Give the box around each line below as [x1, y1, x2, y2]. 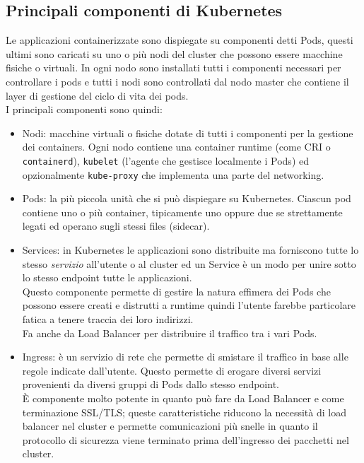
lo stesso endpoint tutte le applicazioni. [22, 270, 192, 285]
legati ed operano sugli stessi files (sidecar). [22, 218, 210, 233]
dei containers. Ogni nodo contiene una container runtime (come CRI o [22, 139, 331, 154]
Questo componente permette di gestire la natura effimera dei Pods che [22, 283, 331, 298]
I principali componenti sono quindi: [6, 102, 163, 117]
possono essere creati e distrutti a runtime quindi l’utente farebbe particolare [22, 298, 356, 312]
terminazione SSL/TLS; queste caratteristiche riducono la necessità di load [22, 404, 346, 419]
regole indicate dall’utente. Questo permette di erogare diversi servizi [22, 363, 322, 377]
